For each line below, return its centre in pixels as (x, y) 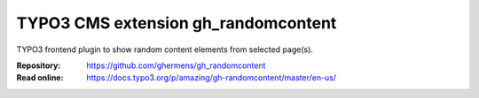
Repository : (39, 65)
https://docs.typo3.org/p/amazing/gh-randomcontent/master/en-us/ (212, 78)
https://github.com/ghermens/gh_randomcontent (176, 65)
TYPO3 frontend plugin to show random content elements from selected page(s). (165, 49)
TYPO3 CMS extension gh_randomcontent (177, 23)
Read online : (40, 78)
